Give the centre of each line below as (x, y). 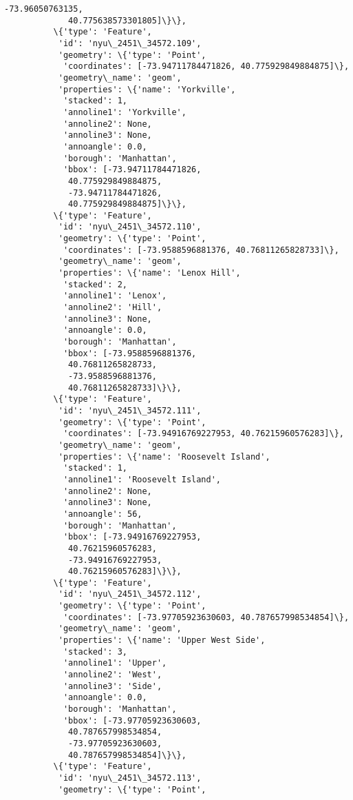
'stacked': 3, (95, 652)
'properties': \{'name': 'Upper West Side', (162, 640)
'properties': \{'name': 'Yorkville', (147, 89)
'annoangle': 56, (103, 514)
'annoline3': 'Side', (113, 686)
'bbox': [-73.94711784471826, (132, 170)
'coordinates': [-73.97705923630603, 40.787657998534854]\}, (206, 617)
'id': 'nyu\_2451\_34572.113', (130, 778)
